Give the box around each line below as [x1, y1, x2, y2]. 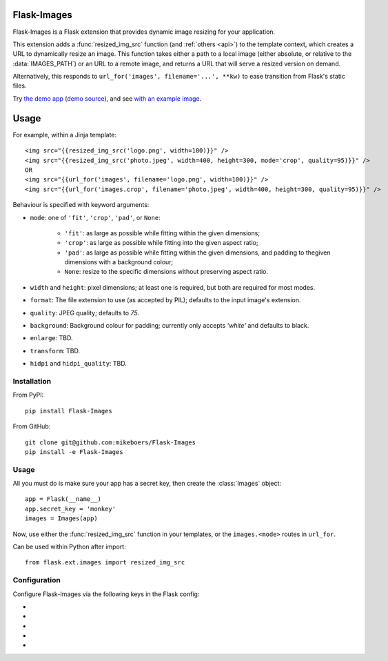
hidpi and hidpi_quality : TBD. [30, 359, 127, 368]
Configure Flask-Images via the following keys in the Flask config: [12, 590, 200, 598]
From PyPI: [12, 391, 44, 399]
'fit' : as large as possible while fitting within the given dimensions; [64, 228, 261, 237]
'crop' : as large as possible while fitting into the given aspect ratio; [64, 239, 258, 247]
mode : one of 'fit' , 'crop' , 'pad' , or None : [30, 213, 161, 221]
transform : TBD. [30, 346, 81, 355]
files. [12, 81, 27, 90]
